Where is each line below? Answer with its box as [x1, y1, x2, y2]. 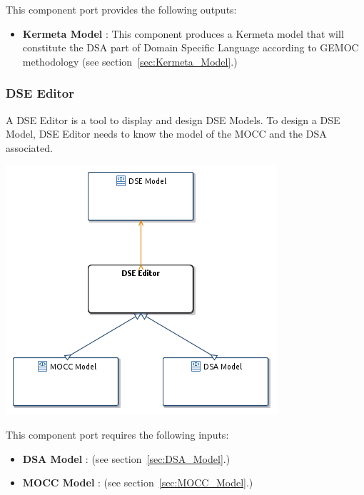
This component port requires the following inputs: [6, 427, 229, 442]
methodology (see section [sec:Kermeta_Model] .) [22, 53, 238, 68]
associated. [6, 140, 53, 155]
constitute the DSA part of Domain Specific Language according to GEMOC [22, 40, 359, 55]
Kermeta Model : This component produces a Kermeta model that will [22, 26, 344, 41]
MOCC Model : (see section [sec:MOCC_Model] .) [22, 475, 253, 490]
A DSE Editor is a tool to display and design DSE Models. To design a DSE [6, 112, 340, 127]
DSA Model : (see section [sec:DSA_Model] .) [22, 451, 231, 466]
